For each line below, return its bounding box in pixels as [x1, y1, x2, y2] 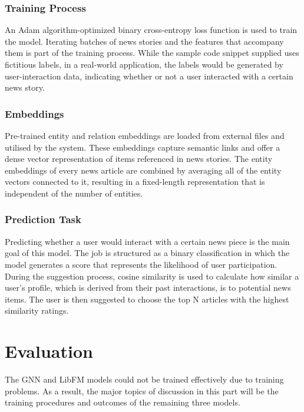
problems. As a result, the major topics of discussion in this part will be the [5, 384, 279, 397]
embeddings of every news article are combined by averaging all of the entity [5, 164, 282, 176]
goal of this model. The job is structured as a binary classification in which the [5, 247, 290, 259]
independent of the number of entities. [5, 187, 143, 199]
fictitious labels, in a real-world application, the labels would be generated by [5, 58, 283, 70]
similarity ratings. [5, 304, 69, 317]
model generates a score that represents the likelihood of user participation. [5, 258, 277, 270]
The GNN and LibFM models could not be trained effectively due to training [5, 373, 284, 386]
